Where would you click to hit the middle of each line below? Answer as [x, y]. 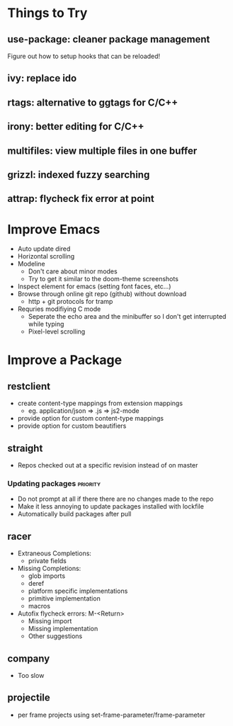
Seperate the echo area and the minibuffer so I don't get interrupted [127, 317]
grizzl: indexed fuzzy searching [79, 175]
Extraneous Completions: [55, 553]
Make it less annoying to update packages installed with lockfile [110, 506]
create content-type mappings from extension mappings [100, 403]
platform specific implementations [78, 591]
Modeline [31, 264]
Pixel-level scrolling [57, 331]
